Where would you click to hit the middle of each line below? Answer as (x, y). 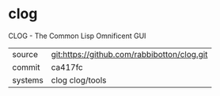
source (25, 54)
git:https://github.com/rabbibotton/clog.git (129, 54)
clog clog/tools (79, 80)
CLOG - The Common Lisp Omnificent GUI (77, 36)
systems (28, 80)
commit (26, 67)
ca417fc (67, 67)
